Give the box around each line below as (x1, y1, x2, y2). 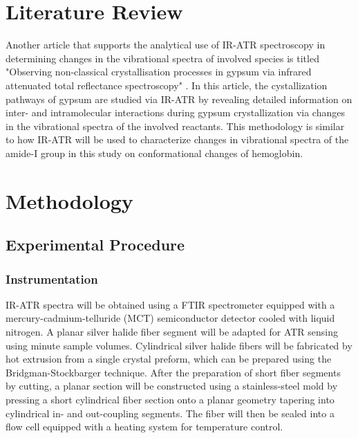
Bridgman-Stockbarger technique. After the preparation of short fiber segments (6, 365, 341, 379)
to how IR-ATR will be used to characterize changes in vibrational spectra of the (6, 132, 349, 147)
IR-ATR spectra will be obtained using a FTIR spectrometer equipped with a (6, 297, 335, 311)
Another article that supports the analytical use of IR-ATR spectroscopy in (6, 37, 326, 52)
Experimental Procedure (6, 234, 185, 255)
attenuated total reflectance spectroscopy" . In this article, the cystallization (6, 77, 328, 92)
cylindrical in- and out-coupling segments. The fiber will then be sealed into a (6, 405, 335, 420)
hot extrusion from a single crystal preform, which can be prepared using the (6, 352, 332, 366)
